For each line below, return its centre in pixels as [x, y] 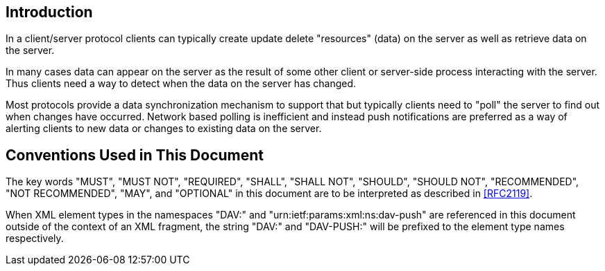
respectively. [35, 239]
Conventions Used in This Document [135, 155]
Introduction [49, 12]
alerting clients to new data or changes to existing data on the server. [164, 129]
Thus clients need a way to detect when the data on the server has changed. [181, 84]
